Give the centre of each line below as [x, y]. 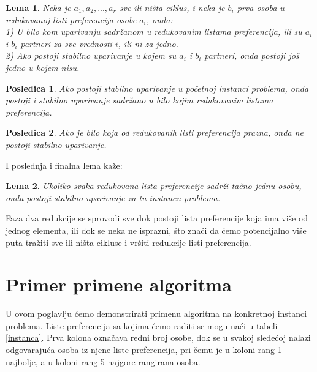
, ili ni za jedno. [148, 43]
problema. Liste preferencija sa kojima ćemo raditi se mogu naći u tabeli [142, 325]
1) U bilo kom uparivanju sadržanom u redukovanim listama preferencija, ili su [154, 32]
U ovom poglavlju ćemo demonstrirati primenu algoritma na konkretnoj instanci [156, 314]
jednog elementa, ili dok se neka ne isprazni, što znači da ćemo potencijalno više [156, 230]
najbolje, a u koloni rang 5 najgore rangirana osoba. [103, 361]
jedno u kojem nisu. [43, 67]
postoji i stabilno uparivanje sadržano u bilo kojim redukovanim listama [139, 100]
